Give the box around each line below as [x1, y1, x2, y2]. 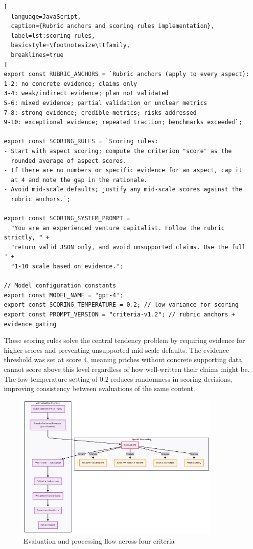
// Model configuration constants [4, 282, 116, 289]
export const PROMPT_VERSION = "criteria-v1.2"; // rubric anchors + [4, 311, 235, 318]
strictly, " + [4, 234, 50, 241]
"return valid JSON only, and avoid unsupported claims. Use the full [11, 243, 246, 251]
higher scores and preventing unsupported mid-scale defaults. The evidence [4, 344, 229, 355]
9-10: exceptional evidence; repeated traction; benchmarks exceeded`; [4, 119, 242, 126]
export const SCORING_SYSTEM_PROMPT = [4, 215, 130, 222]
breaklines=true [11, 51, 64, 58]
